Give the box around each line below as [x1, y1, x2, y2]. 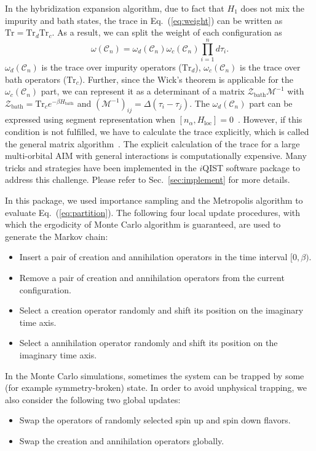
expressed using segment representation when [5, 113, 175, 126]
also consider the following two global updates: [5, 393, 181, 406]
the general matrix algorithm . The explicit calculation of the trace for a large [5, 137, 300, 150]
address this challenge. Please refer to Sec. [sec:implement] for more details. [5, 173, 290, 186]
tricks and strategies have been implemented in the [5, 161, 197, 174]
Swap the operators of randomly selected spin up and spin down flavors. [19, 414, 291, 426]
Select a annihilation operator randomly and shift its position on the [19, 336, 278, 349]
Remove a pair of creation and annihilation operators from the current [19, 271, 285, 284]
